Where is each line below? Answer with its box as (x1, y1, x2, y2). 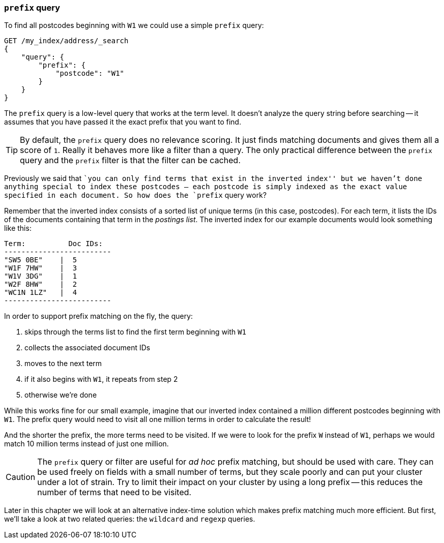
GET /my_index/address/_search (4, 37, 129, 45)
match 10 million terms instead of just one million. (4, 439, 169, 448)
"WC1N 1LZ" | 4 (4, 288, 77, 297)
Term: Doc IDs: (4, 239, 103, 248)
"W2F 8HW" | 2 (4, 280, 77, 289)
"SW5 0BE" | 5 (4, 256, 77, 264)
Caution (6, 472, 36, 482)
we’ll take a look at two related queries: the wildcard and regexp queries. (4, 515, 255, 524)
